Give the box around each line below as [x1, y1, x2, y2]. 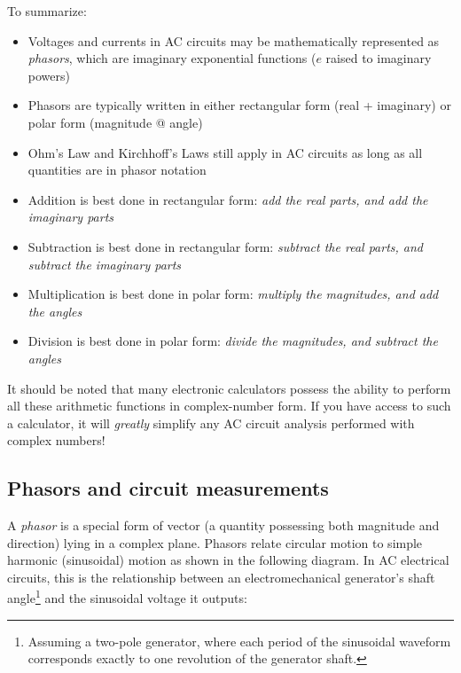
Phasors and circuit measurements [7, 474, 329, 502]
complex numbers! [7, 431, 105, 450]
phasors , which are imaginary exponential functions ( [27, 49, 316, 67]
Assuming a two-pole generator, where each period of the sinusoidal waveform [27, 631, 451, 650]
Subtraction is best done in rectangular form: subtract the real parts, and [27, 237, 423, 255]
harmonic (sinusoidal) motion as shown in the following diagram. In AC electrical [7, 551, 449, 569]
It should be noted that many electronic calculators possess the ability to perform [7, 379, 451, 397]
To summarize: [7, 2, 87, 20]
